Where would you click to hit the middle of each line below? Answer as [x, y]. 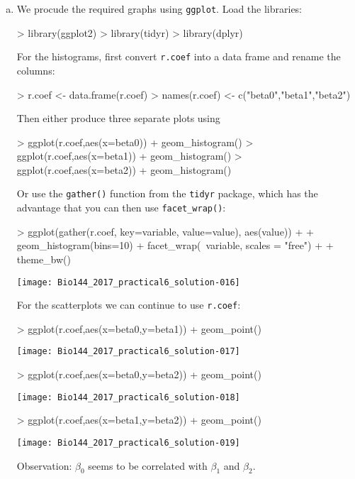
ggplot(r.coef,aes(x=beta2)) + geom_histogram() [124, 169]
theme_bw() [44, 259]
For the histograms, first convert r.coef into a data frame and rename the [179, 56]
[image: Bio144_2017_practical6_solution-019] [128, 442]
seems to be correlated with [148, 465]
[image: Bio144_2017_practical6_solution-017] [128, 352]
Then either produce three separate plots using [118, 118]
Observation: [44, 465]
